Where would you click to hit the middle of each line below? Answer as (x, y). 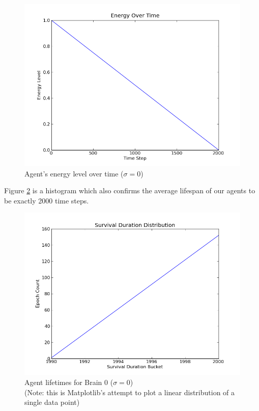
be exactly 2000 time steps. (47, 200)
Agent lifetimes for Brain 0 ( (69, 382)
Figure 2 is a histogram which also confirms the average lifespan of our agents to (130, 190)
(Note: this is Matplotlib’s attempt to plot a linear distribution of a (130, 392)
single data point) (52, 402)
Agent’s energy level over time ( (74, 173)
